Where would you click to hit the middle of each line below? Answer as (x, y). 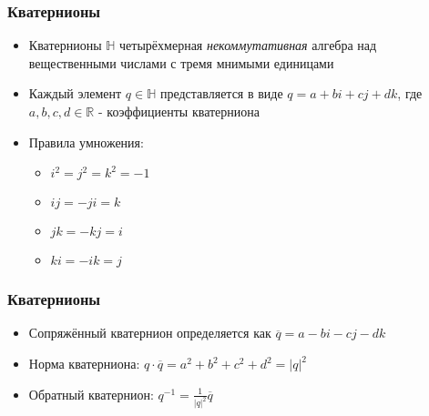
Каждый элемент (75, 93)
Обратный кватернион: (91, 394)
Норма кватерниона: (84, 363)
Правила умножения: (86, 142)
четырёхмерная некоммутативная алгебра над (248, 45)
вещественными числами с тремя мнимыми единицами (181, 62)
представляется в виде (221, 93)
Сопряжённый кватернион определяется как (150, 333)
